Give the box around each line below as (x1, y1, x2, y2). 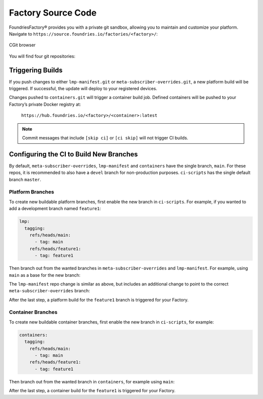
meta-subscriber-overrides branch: (9, 288, 90, 294)
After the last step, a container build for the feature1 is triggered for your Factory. (9, 388, 176, 394)
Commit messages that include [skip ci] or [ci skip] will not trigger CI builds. (22, 134, 188, 141)
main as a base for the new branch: (9, 272, 80, 278)
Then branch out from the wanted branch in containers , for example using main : (9, 379, 175, 384)
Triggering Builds (9, 66, 63, 74)
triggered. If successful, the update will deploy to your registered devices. (9, 86, 158, 92)
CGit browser (9, 42, 36, 48)
